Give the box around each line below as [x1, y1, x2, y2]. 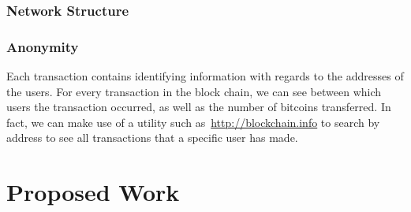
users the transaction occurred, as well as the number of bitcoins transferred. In [6, 99, 391, 115]
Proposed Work [6, 176, 180, 208]
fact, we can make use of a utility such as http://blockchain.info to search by [6, 113, 380, 130]
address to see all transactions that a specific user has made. [6, 129, 298, 146]
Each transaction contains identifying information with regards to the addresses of [6, 68, 404, 84]
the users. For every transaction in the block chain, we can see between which [6, 83, 382, 99]
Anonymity [6, 36, 79, 56]
